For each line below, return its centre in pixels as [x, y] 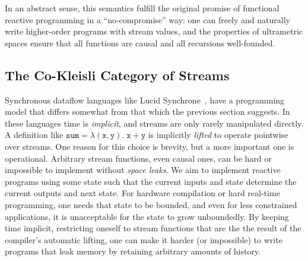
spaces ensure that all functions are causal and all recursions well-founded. [140, 43]
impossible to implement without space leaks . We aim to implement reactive [143, 170]
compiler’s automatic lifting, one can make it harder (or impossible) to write [144, 239]
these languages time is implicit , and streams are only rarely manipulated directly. [154, 123]
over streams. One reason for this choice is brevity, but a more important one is [150, 146]
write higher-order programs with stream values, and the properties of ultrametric [154, 31]
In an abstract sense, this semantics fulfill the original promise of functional [142, 8]
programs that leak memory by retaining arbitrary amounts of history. [133, 251]
